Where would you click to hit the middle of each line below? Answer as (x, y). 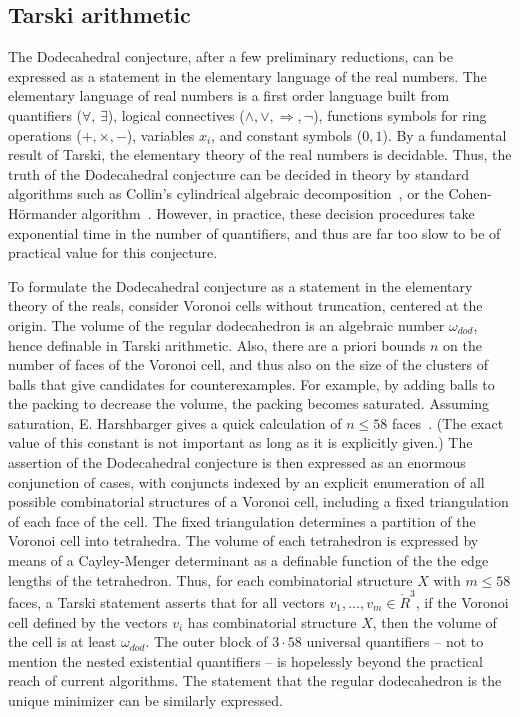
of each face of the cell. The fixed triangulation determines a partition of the (242, 520)
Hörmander (42, 212)
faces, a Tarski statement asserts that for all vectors (166, 601)
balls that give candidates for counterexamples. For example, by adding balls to (251, 383)
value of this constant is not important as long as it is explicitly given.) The (240, 442)
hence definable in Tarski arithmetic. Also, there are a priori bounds (217, 344)
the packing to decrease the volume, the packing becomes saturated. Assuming (249, 403)
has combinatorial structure (272, 621)
